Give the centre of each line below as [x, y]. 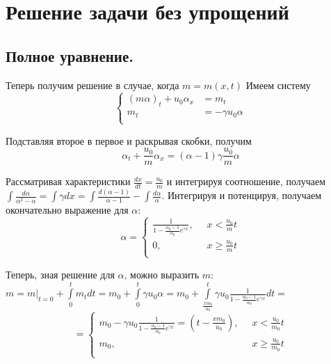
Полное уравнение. [70, 55]
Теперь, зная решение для [60, 274]
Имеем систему [278, 85]
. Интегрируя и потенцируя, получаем [242, 195]
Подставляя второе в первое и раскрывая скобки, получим [129, 140]
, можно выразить [162, 274]
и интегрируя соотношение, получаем [246, 181]
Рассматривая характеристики [68, 181]
